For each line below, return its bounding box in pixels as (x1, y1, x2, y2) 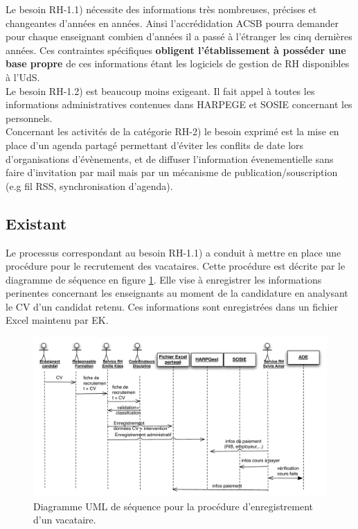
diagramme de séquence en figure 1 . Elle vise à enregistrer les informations (6, 272, 322, 286)
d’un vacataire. (33, 512, 96, 527)
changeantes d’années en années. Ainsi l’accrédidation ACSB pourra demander (6, 15, 339, 30)
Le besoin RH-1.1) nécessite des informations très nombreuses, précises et (6, 2, 317, 16)
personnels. (6, 110, 53, 125)
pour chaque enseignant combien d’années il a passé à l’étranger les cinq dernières (6, 29, 352, 44)
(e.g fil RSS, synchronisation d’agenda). (6, 178, 173, 193)
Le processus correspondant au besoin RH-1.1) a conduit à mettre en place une (6, 245, 341, 259)
